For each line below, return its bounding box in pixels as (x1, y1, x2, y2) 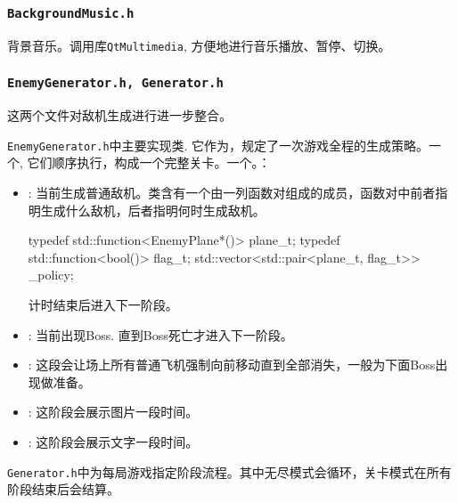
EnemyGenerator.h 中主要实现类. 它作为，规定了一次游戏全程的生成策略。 (7, 135, 429, 154)
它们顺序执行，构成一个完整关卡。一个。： (27, 153, 271, 172)
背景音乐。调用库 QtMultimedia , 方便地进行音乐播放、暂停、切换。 (7, 36, 391, 54)
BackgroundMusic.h (7, 5, 135, 20)
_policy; (28, 265, 74, 284)
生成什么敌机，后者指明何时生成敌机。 (40, 200, 266, 219)
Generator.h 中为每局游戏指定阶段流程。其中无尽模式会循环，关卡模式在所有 (7, 462, 452, 481)
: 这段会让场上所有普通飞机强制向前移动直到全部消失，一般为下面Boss (28, 355, 436, 374)
